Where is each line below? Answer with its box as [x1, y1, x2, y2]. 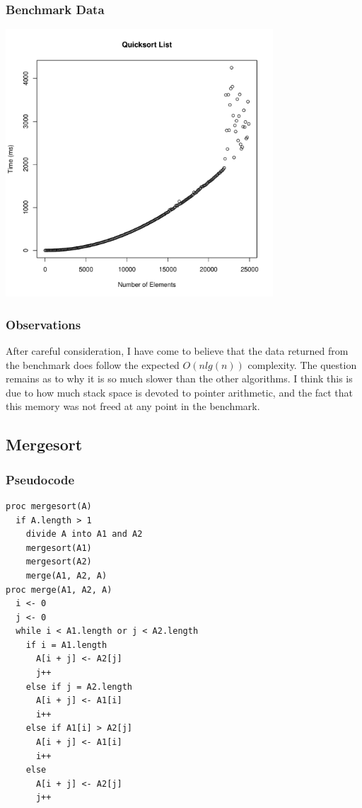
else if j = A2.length [25, 681, 132, 692]
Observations [6, 315, 81, 333]
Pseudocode [6, 470, 75, 488]
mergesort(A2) [25, 557, 92, 567]
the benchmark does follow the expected [6, 357, 180, 372]
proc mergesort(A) [6, 501, 92, 511]
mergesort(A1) [25, 542, 92, 553]
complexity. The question [247, 357, 357, 372]
